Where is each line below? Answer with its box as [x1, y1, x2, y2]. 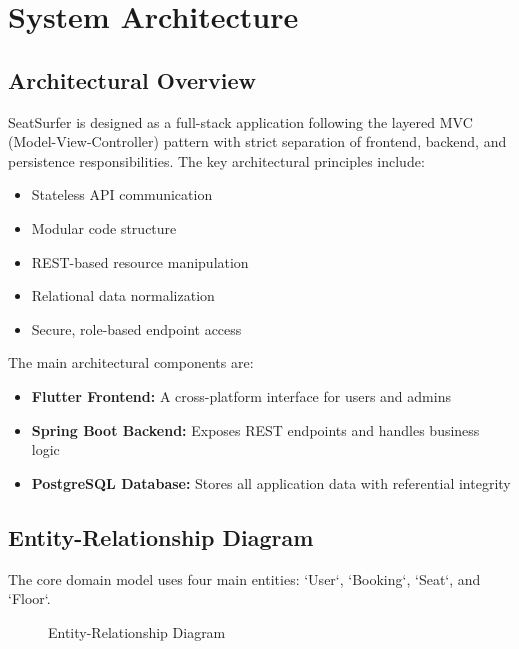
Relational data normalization [31, 285, 215, 306]
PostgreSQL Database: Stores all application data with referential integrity [31, 472, 511, 493]
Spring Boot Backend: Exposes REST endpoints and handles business [31, 419, 480, 440]
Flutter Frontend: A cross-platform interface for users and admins [31, 385, 451, 406]
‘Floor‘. [8, 588, 51, 609]
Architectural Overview [8, 64, 257, 95]
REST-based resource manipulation [31, 251, 249, 272]
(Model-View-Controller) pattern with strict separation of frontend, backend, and [8, 131, 507, 152]
